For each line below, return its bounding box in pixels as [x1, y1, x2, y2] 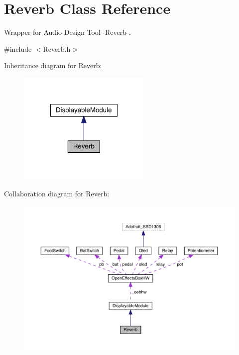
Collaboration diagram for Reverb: [4, 188, 110, 198]
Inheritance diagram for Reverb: [4, 60, 102, 71]
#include [4, 43, 32, 54]
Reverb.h [43, 43, 71, 54]
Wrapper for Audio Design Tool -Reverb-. [4, 27, 131, 37]
